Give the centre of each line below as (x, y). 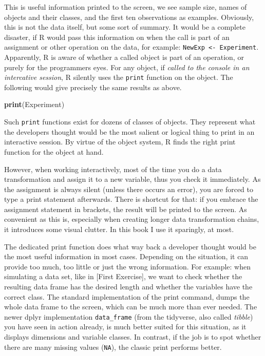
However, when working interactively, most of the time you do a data (113, 169)
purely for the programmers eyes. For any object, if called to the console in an (127, 67)
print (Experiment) (34, 104)
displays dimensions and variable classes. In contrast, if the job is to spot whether (133, 337)
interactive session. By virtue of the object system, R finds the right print (120, 142)
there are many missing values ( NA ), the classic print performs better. (113, 347)
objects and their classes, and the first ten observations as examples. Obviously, (129, 17)
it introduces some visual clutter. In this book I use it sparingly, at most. (119, 229)
